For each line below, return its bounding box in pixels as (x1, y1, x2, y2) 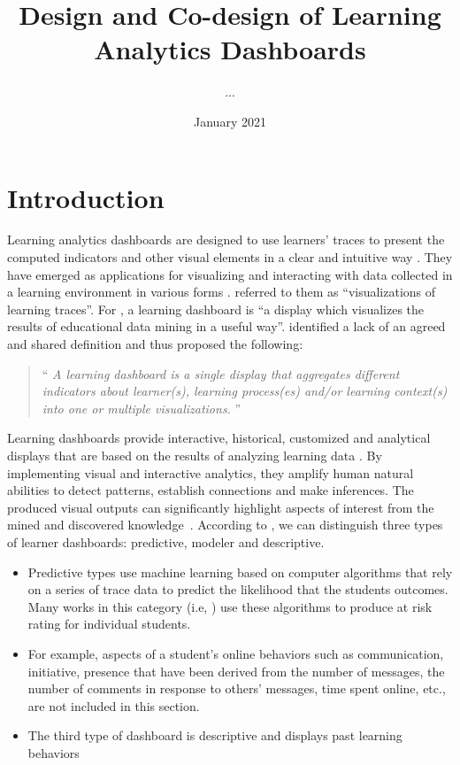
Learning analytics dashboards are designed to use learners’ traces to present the (7, 230, 445, 249)
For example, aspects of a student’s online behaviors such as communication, (27, 644, 444, 662)
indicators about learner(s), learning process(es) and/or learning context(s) (42, 382, 448, 400)
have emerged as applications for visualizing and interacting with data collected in (7, 265, 453, 283)
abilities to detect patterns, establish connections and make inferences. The (7, 481, 414, 499)
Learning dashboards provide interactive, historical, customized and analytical (7, 429, 431, 447)
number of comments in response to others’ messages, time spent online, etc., (27, 679, 446, 698)
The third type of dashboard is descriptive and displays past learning (27, 726, 402, 745)
